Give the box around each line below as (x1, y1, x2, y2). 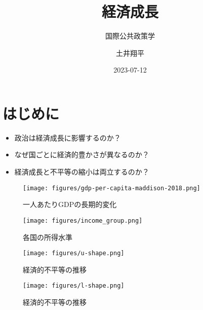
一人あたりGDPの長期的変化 (23, 199, 117, 210)
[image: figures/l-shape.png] (23, 282, 125, 290)
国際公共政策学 (105, 30, 155, 41)
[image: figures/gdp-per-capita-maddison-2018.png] (23, 184, 200, 192)
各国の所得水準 (23, 231, 72, 242)
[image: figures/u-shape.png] (23, 250, 125, 257)
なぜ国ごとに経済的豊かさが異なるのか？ (14, 149, 149, 160)
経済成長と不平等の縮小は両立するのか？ (14, 166, 149, 177)
